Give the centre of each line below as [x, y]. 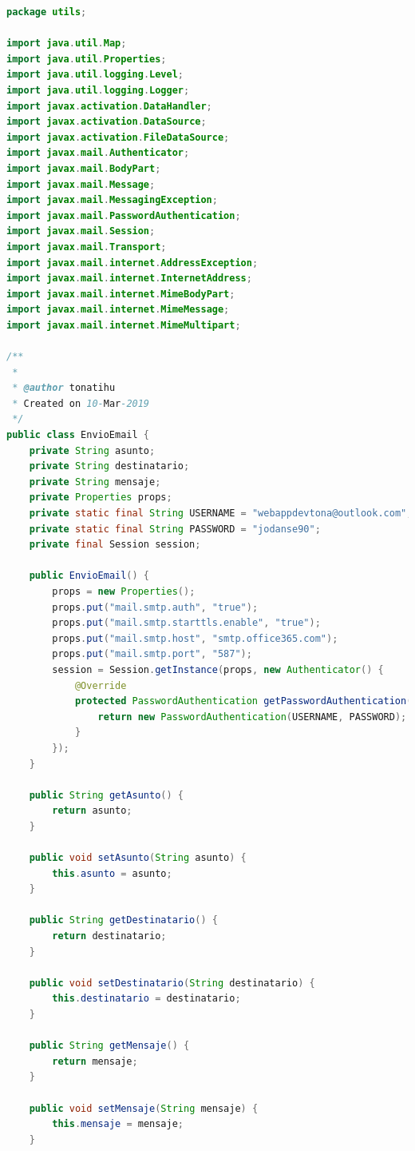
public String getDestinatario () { [123, 920]
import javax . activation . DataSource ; [107, 122]
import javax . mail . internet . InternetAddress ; [129, 279]
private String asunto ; [92, 450]
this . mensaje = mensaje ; [118, 1124]
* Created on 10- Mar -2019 [81, 403]
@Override [101, 685]
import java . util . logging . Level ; [95, 75]
